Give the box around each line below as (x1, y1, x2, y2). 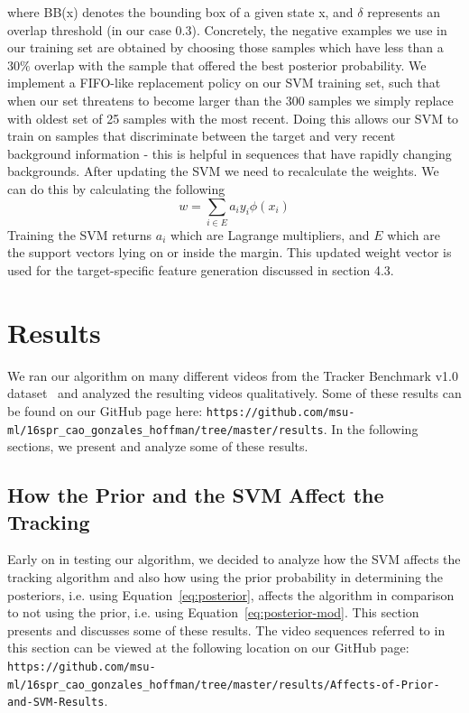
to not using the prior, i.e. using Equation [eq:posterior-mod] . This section (7, 603, 419, 622)
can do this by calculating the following (7, 179, 225, 198)
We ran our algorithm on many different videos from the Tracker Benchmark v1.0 (7, 366, 458, 384)
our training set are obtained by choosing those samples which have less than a (7, 38, 444, 57)
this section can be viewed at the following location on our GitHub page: (7, 638, 409, 657)
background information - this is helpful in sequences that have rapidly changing (7, 144, 452, 162)
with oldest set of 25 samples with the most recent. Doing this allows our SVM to (7, 108, 459, 127)
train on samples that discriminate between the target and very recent (7, 126, 396, 145)
